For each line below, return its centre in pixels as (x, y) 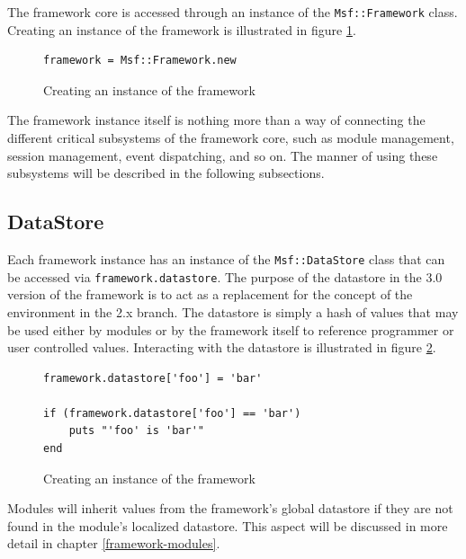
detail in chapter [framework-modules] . (114, 543)
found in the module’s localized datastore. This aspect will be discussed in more (228, 525)
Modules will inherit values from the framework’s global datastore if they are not (230, 508)
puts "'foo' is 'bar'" (136, 431)
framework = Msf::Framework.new (140, 61)
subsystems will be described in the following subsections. (166, 173)
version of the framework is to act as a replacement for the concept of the (210, 294)
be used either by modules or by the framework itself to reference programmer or (231, 329)
